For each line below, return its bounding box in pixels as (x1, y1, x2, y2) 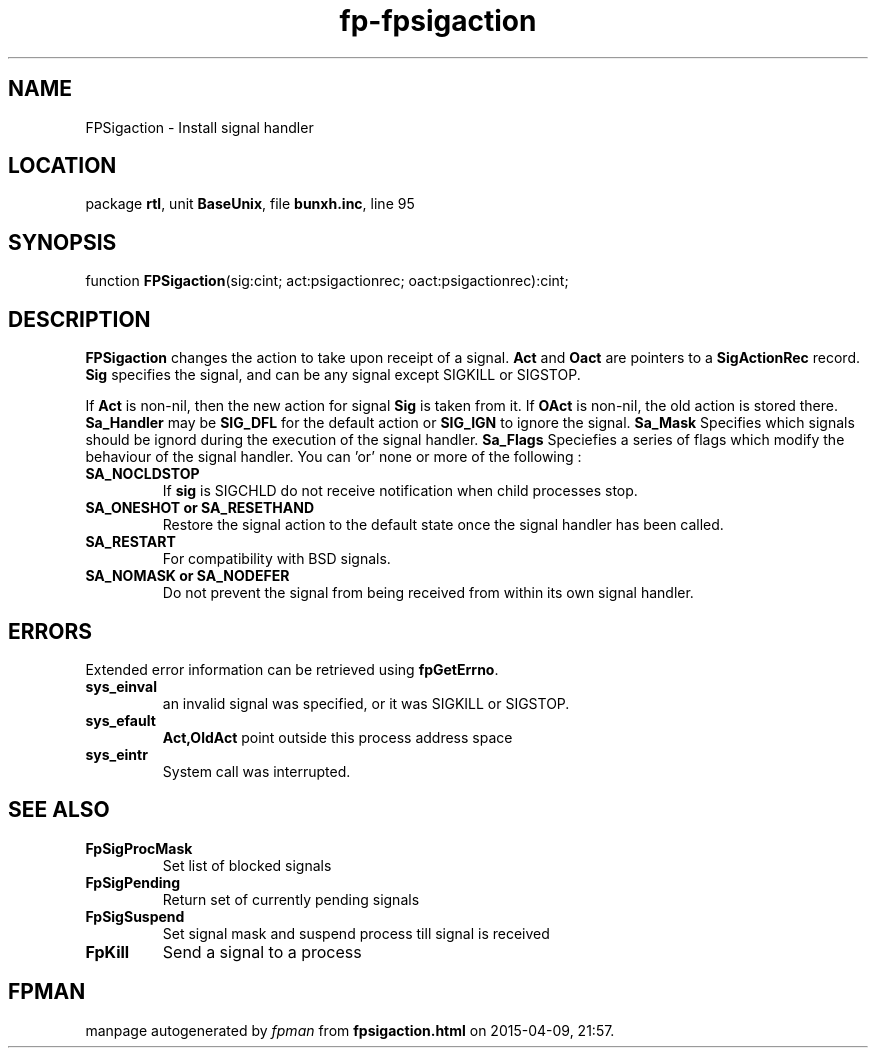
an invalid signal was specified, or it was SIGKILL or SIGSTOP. (162, 694, 570, 712)
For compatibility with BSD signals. (162, 550, 391, 568)
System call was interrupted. (162, 762, 351, 780)
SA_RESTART (85, 533, 176, 551)
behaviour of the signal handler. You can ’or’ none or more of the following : (85, 448, 582, 466)
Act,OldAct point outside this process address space (162, 728, 513, 746)
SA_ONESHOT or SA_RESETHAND (85, 499, 315, 517)
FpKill (85, 941, 130, 962)
